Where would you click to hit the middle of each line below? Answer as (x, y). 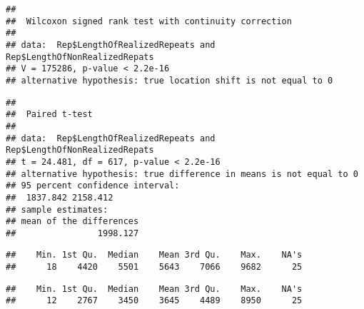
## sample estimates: (57, 209)
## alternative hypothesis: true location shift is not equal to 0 (170, 80)
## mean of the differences (72, 222)
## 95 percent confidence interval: (93, 186)
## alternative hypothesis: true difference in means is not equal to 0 (182, 174)
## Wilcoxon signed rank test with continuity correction (149, 21)
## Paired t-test (49, 115)
